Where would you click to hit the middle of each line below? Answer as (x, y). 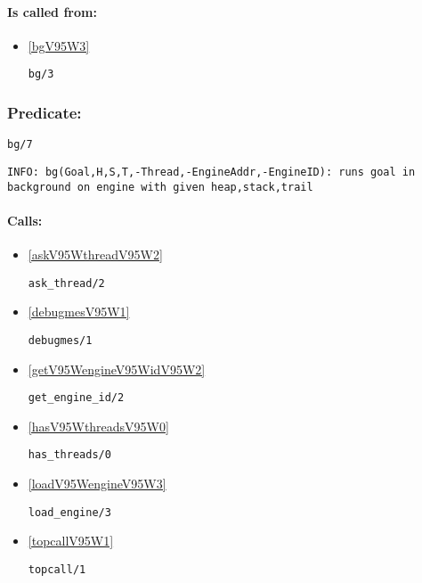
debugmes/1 (60, 340)
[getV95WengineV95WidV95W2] (117, 369)
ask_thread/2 (66, 283)
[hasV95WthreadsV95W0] (98, 426)
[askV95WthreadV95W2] (95, 255)
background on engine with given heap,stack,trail (160, 187)
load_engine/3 (69, 512)
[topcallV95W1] (71, 541)
